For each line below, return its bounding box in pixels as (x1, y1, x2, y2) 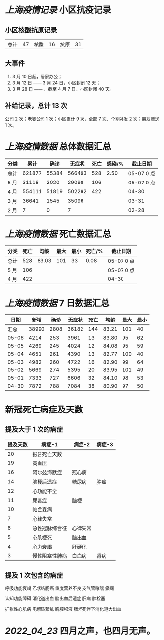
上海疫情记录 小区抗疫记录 (5, 4, 111, 16)
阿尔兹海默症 (32, 469, 63, 476)
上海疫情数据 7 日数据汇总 (5, 297, 110, 309)
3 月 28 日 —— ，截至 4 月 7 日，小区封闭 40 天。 (12, 86, 114, 91)
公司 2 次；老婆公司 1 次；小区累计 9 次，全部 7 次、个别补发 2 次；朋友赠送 (5, 116, 160, 122)
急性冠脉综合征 (32, 525, 68, 532)
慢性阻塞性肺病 (32, 552, 68, 559)
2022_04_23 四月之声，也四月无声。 (5, 625, 156, 637)
